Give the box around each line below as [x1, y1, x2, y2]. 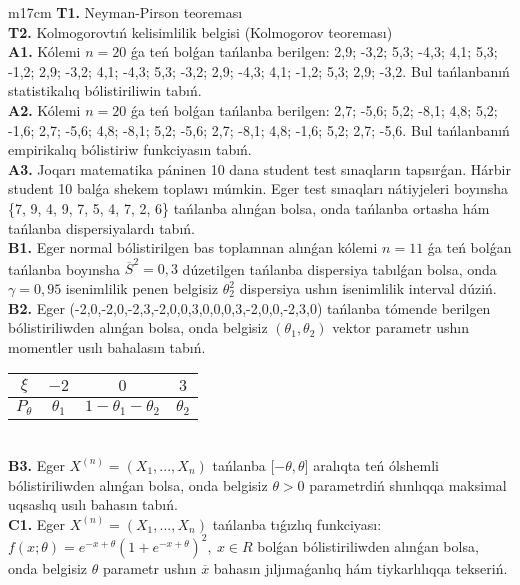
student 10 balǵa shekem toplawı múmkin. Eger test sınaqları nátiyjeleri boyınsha [8, 178, 509, 199]
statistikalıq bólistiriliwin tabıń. [8, 80, 202, 101]
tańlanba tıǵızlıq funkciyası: [212, 513, 382, 534]
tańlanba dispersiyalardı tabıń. [8, 217, 195, 238]
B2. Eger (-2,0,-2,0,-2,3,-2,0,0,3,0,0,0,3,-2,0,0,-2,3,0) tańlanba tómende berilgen [8, 297, 491, 318]
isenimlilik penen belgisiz [65, 278, 219, 299]
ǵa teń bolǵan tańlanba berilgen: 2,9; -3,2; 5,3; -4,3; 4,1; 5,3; [130, 41, 498, 62]
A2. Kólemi [8, 99, 81, 120]
